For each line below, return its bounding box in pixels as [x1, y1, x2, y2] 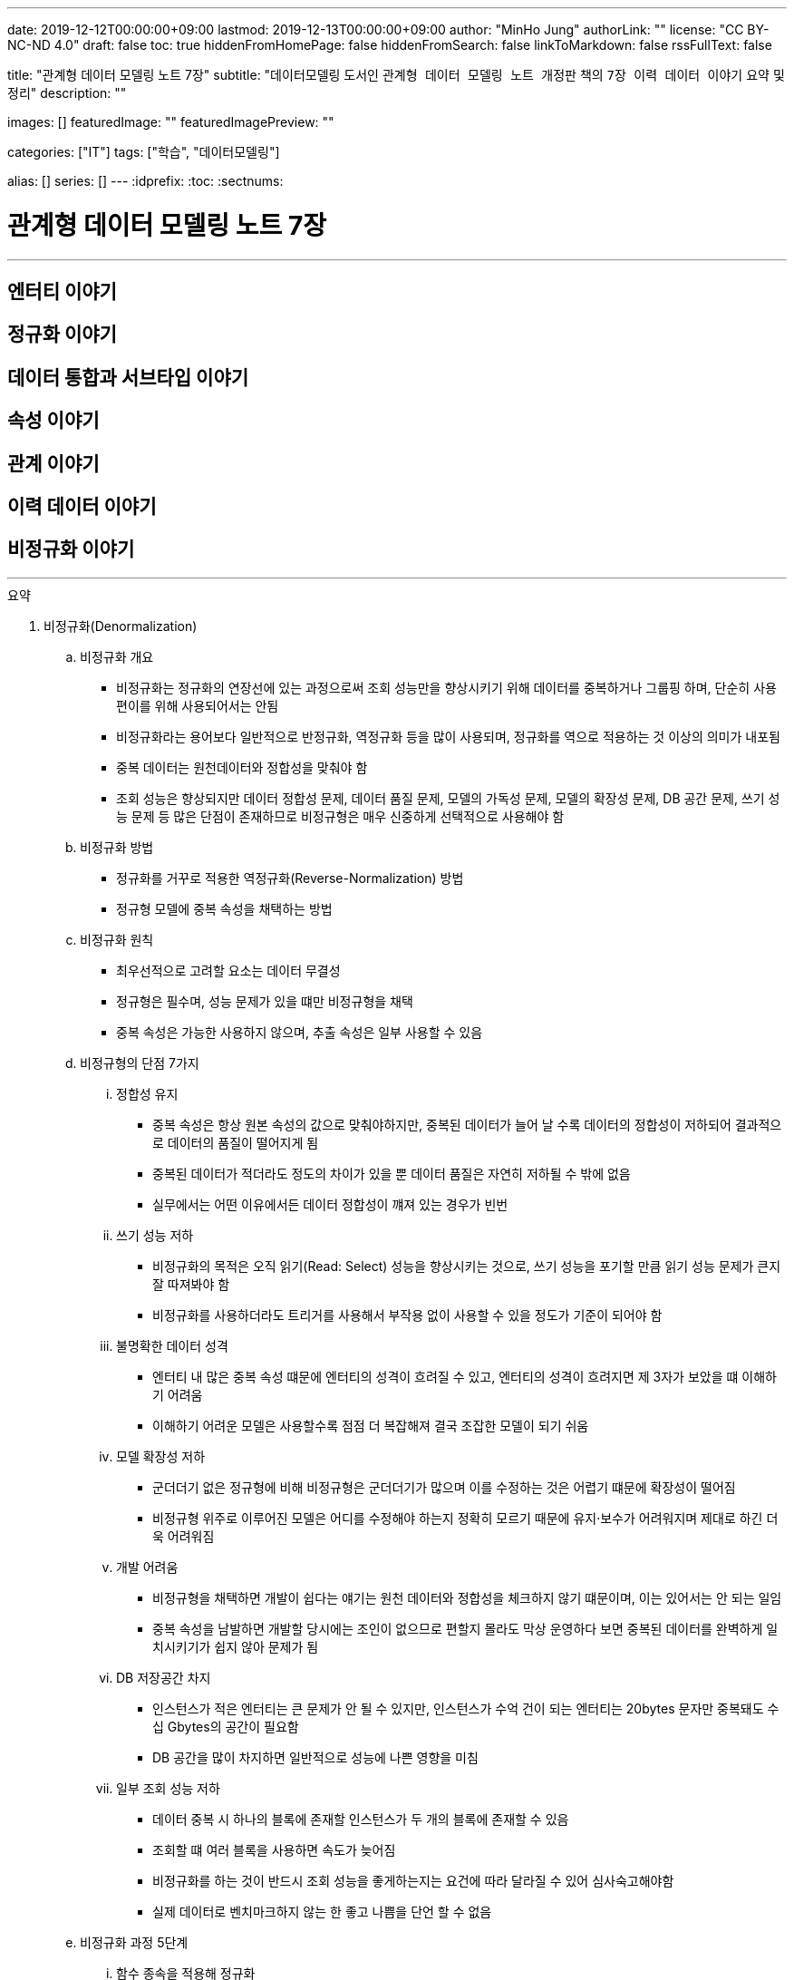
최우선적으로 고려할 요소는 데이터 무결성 [116, 962, 341, 978]
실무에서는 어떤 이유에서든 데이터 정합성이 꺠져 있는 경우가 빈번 [152, 1196, 508, 1212]
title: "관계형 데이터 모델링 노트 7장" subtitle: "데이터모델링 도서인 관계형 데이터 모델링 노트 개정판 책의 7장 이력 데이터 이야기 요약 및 [7, 67, 785, 82]
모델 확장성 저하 [116, 1448, 206, 1464]
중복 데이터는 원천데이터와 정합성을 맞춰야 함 [116, 759, 368, 775]
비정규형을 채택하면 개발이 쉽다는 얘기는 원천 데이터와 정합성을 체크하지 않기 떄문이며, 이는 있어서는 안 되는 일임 [152, 1589, 782, 1606]
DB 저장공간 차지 [116, 1669, 211, 1685]
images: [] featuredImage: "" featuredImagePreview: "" [7, 114, 334, 130]
